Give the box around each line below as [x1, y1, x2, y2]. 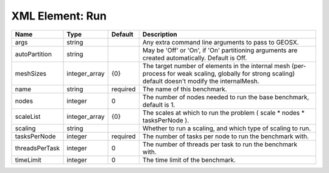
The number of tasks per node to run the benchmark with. [142, 132, 309, 140]
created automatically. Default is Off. [142, 54, 247, 62]
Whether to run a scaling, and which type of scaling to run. [142, 124, 311, 132]
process [142, 69, 166, 77]
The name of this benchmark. [142, 85, 227, 93]
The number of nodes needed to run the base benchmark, [142, 93, 310, 101]
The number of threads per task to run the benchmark [142, 140, 298, 149]
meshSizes [15, 69, 47, 77]
